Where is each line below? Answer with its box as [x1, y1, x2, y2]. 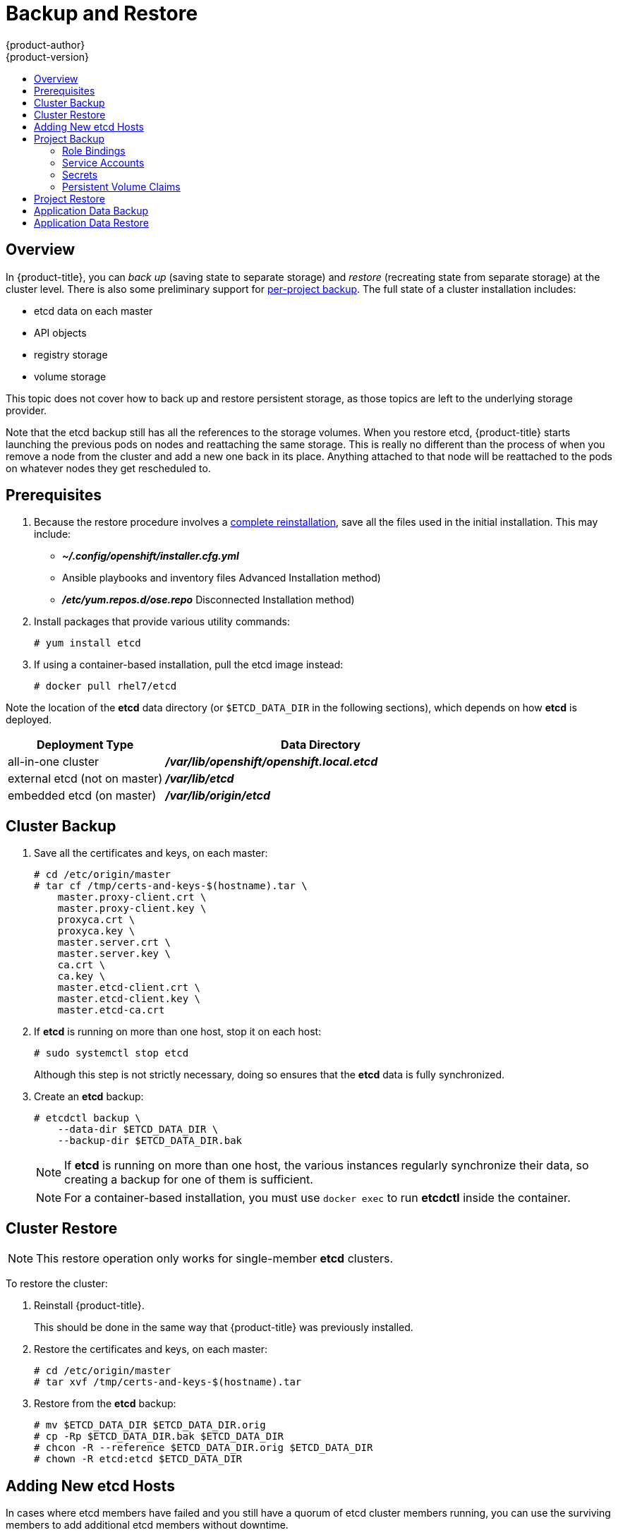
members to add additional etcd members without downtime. [6, 1518, 289, 1531]
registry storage [34, 348, 108, 361]
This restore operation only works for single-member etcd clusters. [36, 1251, 394, 1266]
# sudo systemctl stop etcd [34, 1047, 189, 1059]
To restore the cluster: [6, 1277, 108, 1290]
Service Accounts [62, 156, 145, 169]
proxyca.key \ [57, 925, 135, 937]
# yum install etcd [34, 637, 141, 649]
